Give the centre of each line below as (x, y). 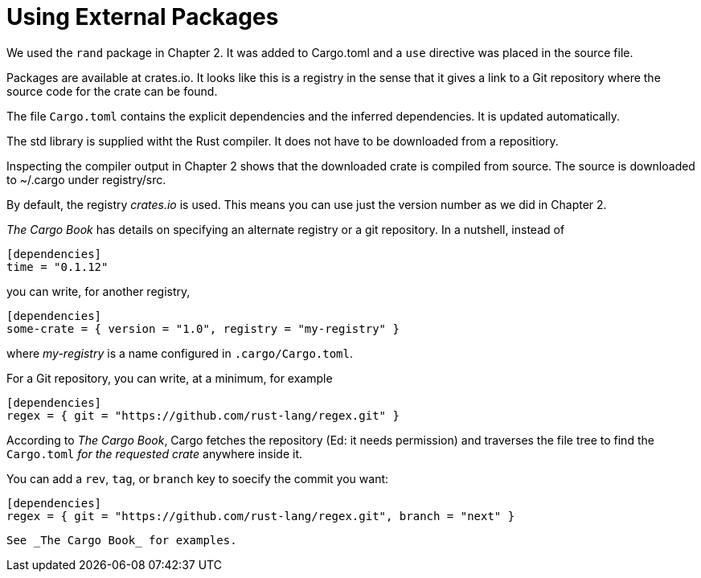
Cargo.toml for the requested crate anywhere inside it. (155, 453)
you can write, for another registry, (98, 291)
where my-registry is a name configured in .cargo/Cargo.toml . (180, 353)
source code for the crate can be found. (112, 91)
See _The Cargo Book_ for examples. (122, 540)
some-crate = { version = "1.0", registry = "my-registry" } (203, 328)
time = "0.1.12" (57, 266)
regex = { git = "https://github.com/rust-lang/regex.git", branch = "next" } (261, 516)
